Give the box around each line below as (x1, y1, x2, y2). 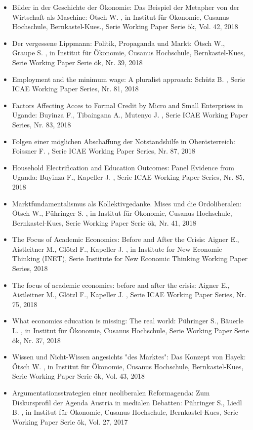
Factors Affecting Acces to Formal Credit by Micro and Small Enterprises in (12, 100, 243, 110)
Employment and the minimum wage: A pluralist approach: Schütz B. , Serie (12, 74, 245, 84)
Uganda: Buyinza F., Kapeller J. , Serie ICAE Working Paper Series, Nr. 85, (12, 172, 245, 182)
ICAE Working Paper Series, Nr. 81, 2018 (12, 83, 139, 94)
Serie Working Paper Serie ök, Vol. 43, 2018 (12, 371, 145, 381)
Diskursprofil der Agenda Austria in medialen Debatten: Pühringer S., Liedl (12, 397, 242, 407)
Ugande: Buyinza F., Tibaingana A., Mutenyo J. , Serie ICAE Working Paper (12, 110, 248, 120)
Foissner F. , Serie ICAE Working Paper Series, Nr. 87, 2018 (12, 146, 196, 156)
